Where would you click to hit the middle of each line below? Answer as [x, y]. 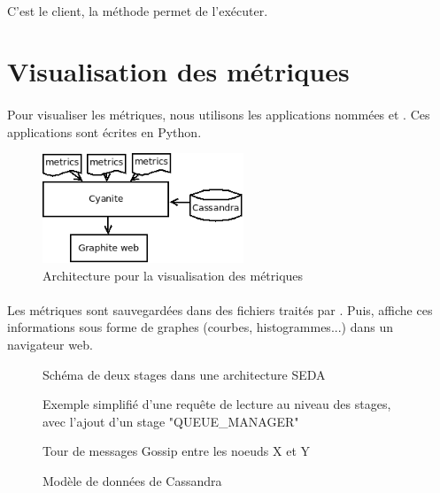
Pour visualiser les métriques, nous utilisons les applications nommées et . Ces [219, 115]
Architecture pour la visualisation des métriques [173, 275]
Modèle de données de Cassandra [132, 480]
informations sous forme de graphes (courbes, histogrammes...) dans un [200, 327]
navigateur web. [50, 344]
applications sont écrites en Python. [104, 131]
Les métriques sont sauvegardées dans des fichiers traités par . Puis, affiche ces [220, 309]
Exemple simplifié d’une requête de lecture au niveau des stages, [217, 404]
